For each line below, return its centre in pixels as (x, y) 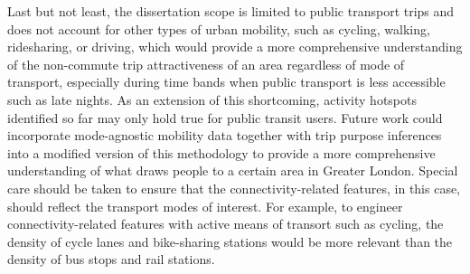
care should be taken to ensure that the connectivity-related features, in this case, (234, 188)
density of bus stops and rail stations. (111, 259)
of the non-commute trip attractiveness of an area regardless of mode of (206, 64)
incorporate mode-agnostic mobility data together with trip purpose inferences (225, 135)
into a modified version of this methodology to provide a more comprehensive (221, 152)
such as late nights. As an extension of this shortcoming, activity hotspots (212, 99)
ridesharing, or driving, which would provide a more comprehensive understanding (235, 47)
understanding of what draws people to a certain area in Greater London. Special (233, 170)
